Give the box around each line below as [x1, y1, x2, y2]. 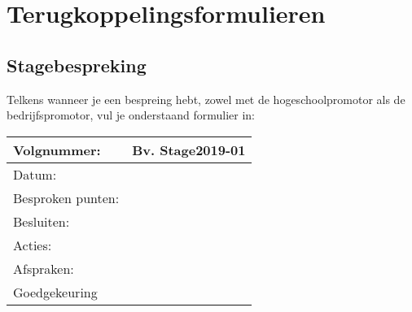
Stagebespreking [7, 52, 147, 77]
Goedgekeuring [13, 282, 98, 301]
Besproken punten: [13, 188, 120, 207]
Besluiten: [13, 211, 70, 231]
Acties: [13, 235, 52, 254]
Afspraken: [13, 258, 74, 278]
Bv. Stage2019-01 [132, 140, 246, 159]
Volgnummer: [13, 140, 101, 159]
